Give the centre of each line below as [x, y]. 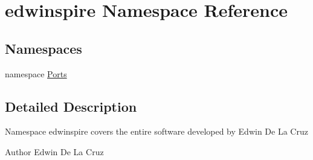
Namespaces [44, 48]
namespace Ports [36, 73]
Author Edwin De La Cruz [54, 151]
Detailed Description [71, 106]
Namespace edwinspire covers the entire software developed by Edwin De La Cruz [156, 131]
